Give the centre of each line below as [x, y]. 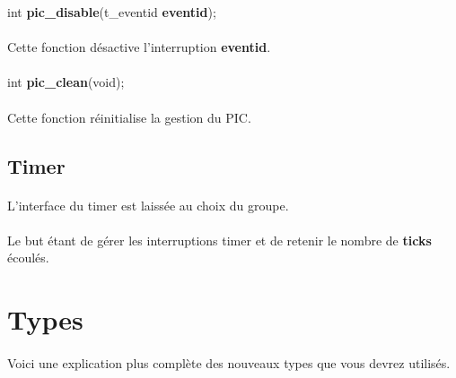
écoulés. [28, 258]
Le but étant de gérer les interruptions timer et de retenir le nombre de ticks [219, 240]
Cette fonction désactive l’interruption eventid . [139, 47]
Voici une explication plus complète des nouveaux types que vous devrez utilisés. [229, 362]
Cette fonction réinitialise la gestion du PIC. [129, 117]
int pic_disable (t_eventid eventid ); [112, 12]
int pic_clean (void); [66, 82]
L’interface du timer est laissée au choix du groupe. [148, 205]
